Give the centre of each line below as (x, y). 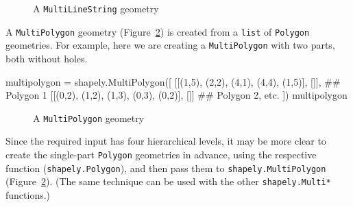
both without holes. (47, 58)
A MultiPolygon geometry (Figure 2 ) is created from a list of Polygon (158, 31)
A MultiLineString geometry (96, 8)
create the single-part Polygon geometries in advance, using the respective (161, 154)
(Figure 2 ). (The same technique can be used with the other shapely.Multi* (168, 181)
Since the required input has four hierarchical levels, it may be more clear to (166, 141)
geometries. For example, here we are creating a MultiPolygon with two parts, (170, 45)
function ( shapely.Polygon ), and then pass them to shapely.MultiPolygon (166, 168)
